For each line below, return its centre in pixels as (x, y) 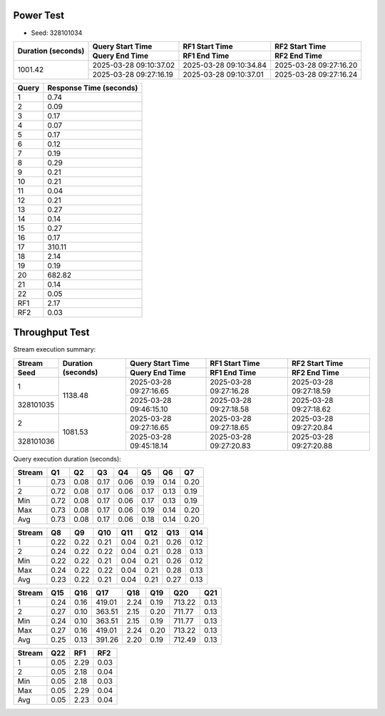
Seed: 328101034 (57, 33)
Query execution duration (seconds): (67, 459)
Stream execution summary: (55, 349)
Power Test (38, 15)
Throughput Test (51, 333)
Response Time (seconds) (93, 88)
